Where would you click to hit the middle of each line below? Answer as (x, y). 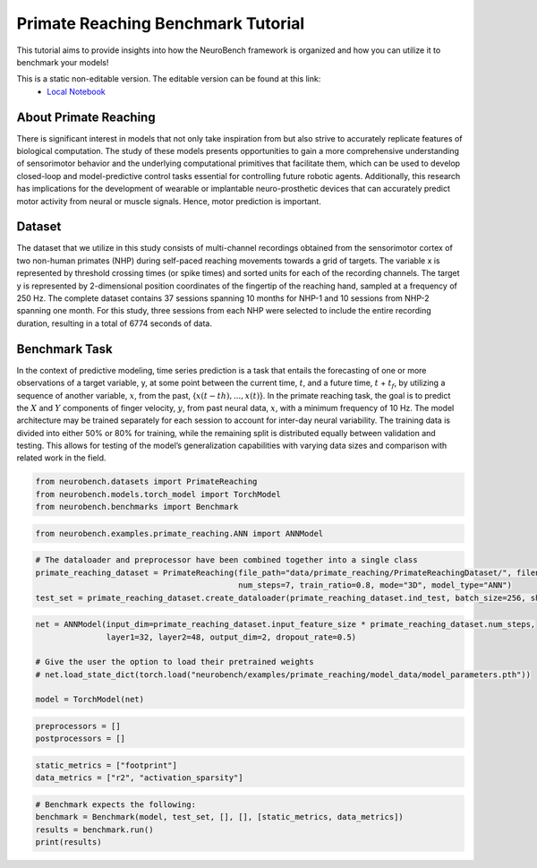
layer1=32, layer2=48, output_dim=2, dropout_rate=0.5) (231, 637)
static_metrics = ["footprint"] (107, 765)
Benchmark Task (64, 349)
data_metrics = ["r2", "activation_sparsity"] (139, 778)
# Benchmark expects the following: (116, 805)
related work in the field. (61, 458)
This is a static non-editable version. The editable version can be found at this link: (169, 79)
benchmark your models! (63, 62)
